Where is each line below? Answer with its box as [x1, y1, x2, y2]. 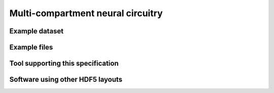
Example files [9, 43, 53, 52]
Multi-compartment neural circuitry [9, 8, 163, 19]
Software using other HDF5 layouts [9, 75, 123, 84]
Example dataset [9, 27, 64, 35]
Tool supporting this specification [9, 59, 119, 68]
